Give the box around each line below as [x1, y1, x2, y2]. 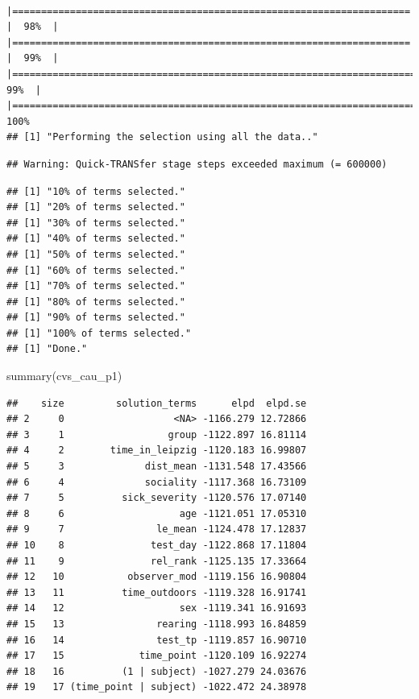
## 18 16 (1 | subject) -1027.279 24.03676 [6, 665, 307, 677]
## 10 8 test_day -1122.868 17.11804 [6, 540, 307, 551]
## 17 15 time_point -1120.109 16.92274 [6, 650, 307, 662]
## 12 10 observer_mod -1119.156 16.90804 [6, 571, 307, 583]
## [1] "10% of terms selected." [6, 185, 185, 197]
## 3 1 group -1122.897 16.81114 [6, 428, 307, 440]
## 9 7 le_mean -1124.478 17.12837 [6, 523, 307, 536]
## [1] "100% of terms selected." [6, 327, 192, 339]
